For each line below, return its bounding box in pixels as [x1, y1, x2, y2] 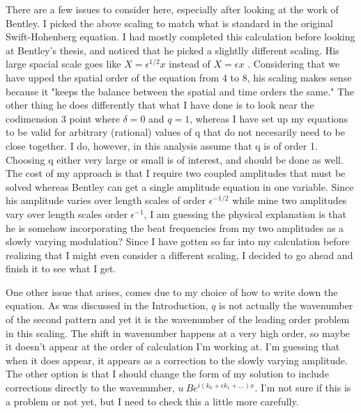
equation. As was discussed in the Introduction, [6, 298, 208, 313]
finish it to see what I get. [6, 261, 116, 276]
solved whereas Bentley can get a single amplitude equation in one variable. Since [6, 179, 354, 194]
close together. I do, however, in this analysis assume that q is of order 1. [6, 138, 318, 153]
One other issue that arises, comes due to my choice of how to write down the [6, 284, 338, 299]
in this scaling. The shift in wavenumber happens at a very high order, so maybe [6, 325, 351, 340]
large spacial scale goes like [6, 56, 121, 71]
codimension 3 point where [6, 111, 120, 125]
